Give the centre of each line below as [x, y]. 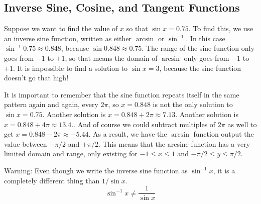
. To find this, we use [221, 28]
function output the [224, 134]
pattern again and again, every [51, 104]
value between [26, 143]
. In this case [206, 38]
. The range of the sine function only [198, 48]
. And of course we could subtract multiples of [145, 124]
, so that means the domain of [111, 58]
